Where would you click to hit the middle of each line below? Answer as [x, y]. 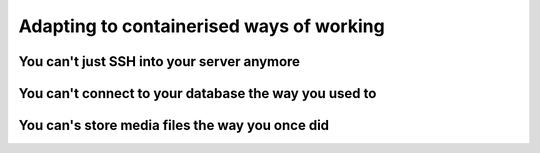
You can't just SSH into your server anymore [159, 61]
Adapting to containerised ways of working [201, 26]
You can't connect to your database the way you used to [197, 93]
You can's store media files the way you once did [174, 125]
